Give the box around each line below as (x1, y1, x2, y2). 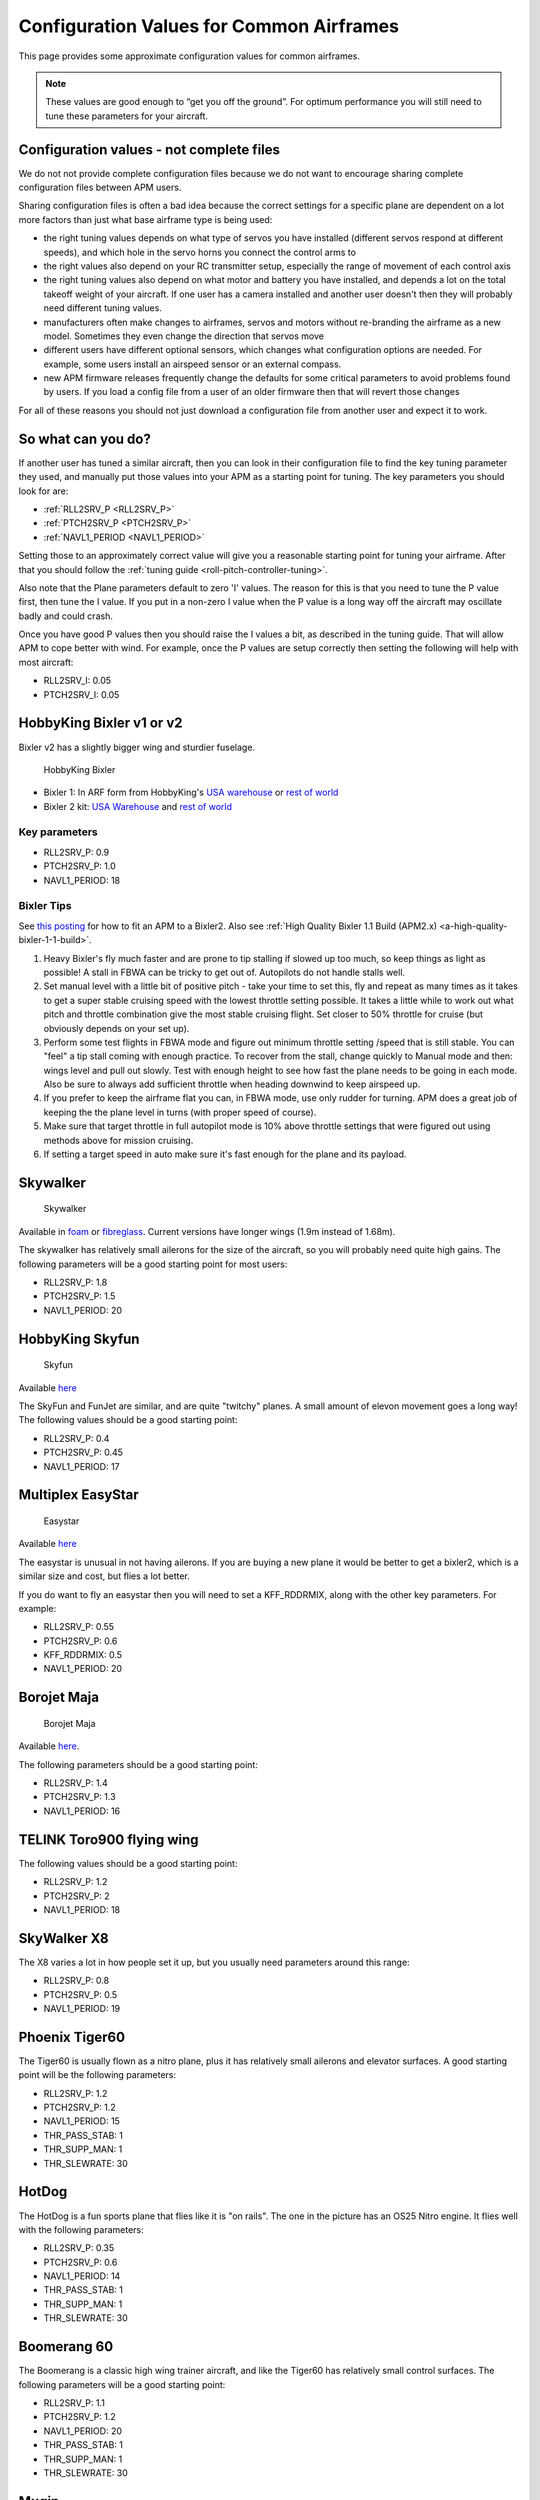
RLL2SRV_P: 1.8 (43, 1276, 108, 1288)
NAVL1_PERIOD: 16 (43, 1805, 121, 1817)
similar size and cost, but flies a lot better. (18, 1570, 190, 1582)
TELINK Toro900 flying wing (18, 1831, 199, 1848)
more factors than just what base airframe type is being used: (18, 213, 273, 225)
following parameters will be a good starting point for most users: (18, 1258, 288, 1270)
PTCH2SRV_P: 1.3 (43, 1791, 116, 1803)
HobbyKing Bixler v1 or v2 (18, 715, 183, 732)
